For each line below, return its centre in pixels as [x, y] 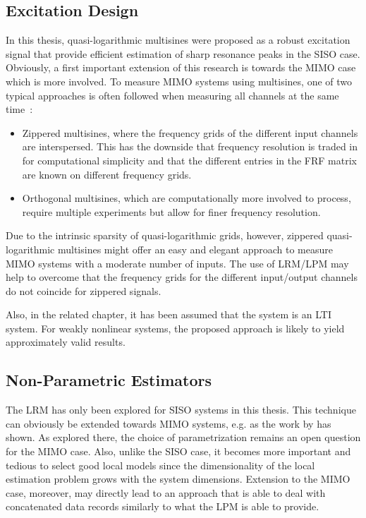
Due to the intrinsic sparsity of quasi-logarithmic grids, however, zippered [165, 235]
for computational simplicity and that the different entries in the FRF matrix [189, 160]
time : [19, 109]
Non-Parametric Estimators [109, 380]
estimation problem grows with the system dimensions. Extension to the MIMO [178, 479]
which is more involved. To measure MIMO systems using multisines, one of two [179, 81]
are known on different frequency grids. [107, 174]
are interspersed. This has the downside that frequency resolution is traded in [190, 146]
